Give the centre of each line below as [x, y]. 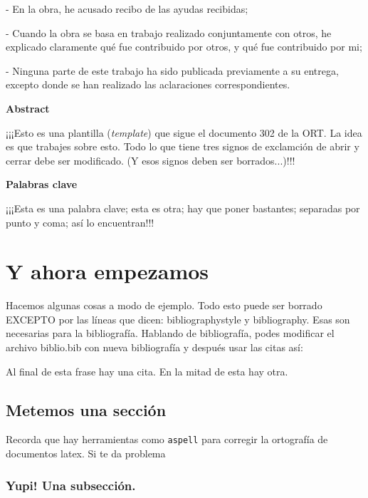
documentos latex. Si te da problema [86, 453]
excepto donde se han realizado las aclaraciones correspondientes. [148, 84]
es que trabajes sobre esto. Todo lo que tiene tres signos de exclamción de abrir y [183, 146]
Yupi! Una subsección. [71, 485]
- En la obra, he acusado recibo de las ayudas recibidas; [127, 9]
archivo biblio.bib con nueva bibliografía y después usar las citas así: [154, 347]
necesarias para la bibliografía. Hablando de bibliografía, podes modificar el [170, 333]
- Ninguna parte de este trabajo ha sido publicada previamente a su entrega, [172, 70]
